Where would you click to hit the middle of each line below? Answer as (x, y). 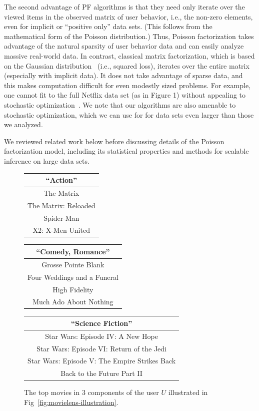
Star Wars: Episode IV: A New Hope (101, 336)
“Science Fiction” (101, 323)
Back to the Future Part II (101, 373)
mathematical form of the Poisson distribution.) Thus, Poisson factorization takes (129, 36)
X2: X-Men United (61, 230)
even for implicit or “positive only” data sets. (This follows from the (108, 26)
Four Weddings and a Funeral (73, 277)
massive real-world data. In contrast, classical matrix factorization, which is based (129, 55)
